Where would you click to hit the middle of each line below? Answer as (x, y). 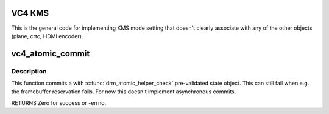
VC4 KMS (30, 13)
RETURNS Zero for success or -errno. (59, 102)
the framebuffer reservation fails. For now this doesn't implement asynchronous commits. (124, 92)
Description (29, 71)
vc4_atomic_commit (51, 54)
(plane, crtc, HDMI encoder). (47, 36)
